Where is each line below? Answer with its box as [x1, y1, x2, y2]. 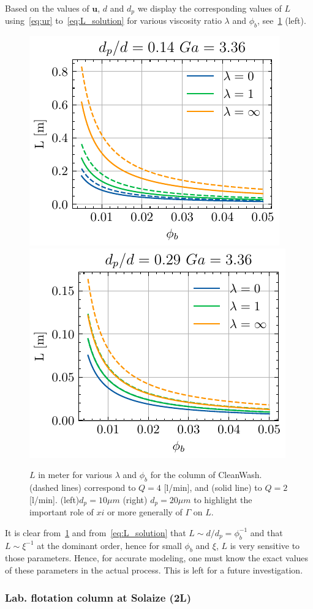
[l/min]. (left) [29, 493, 80, 506]
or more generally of [107, 506, 183, 518]
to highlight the [194, 493, 252, 506]
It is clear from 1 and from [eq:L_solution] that [5, 526, 186, 539]
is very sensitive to [230, 539, 300, 551]
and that [250, 526, 283, 539]
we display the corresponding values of [137, 2, 282, 14]
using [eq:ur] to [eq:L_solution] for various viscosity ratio [5, 14, 222, 27]
